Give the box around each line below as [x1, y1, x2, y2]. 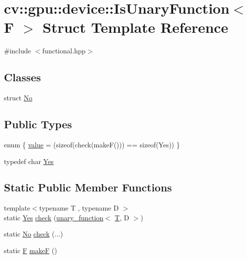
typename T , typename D [39, 203, 119, 213]
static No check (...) [4, 229, 63, 239]
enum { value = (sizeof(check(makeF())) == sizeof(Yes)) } [4, 139, 180, 149]
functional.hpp [42, 46, 86, 56]
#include [4, 46, 31, 56]
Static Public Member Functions [4, 180, 172, 195]
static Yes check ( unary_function [4, 212, 104, 222]
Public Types [4, 117, 72, 132]
